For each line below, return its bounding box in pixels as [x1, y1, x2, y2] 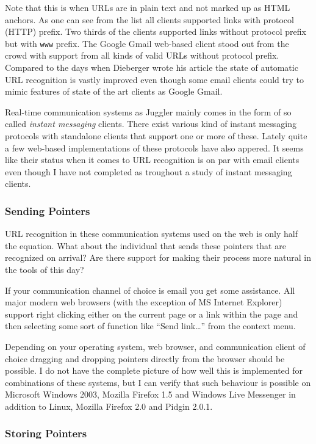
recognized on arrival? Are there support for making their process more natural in [5, 251, 311, 264]
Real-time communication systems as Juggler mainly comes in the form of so [5, 105, 292, 118]
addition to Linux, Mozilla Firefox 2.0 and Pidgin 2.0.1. [5, 399, 213, 412]
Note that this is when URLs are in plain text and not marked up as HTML [5, 1, 290, 13]
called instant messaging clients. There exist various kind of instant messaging [5, 117, 296, 130]
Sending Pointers [5, 203, 90, 218]
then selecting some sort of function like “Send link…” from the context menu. [5, 319, 296, 332]
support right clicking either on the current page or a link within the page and [5, 307, 298, 320]
